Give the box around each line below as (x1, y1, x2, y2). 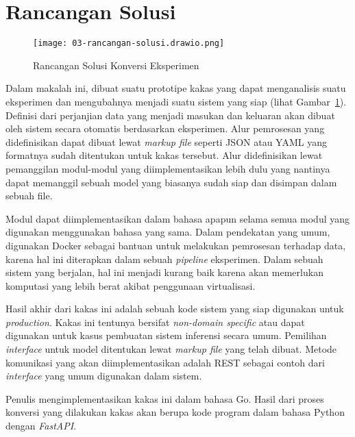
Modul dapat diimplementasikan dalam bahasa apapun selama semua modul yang (5, 211, 350, 225)
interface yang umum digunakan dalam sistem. (5, 369, 202, 383)
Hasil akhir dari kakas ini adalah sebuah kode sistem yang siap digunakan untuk (5, 301, 344, 316)
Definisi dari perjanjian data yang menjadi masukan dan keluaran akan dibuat (5, 108, 335, 122)
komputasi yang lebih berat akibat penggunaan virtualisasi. (5, 278, 256, 292)
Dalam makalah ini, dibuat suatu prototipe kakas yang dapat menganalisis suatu (5, 81, 346, 95)
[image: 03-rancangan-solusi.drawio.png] (33, 38, 225, 49)
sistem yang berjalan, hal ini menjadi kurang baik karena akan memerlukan (5, 265, 323, 279)
